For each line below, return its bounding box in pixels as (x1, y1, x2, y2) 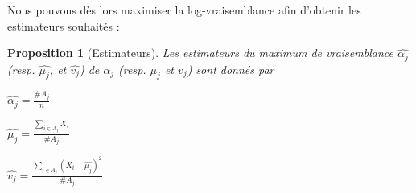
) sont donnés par (187, 60, 274, 77)
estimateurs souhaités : (7, 17, 120, 34)
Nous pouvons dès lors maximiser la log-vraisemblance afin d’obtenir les (7, 2, 361, 18)
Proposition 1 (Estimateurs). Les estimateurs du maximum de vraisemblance (7, 44, 393, 61)
